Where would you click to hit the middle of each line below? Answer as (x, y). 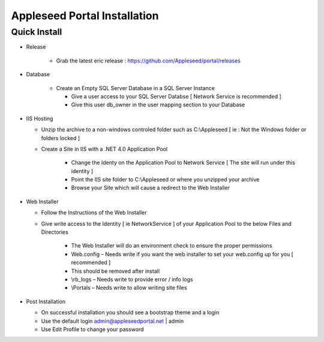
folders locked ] (61, 138)
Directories (55, 232)
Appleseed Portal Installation (85, 16)
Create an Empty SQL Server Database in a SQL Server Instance (136, 88)
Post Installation (46, 301)
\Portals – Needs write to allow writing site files (129, 288)
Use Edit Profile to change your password (92, 329)
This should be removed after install (115, 271)
